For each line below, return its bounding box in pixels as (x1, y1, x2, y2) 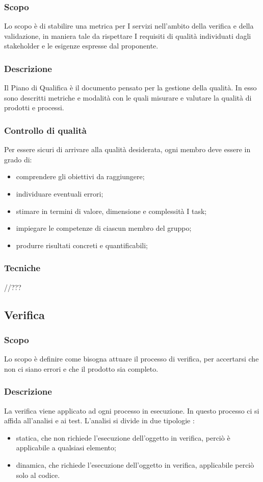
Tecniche (4, 261, 41, 274)
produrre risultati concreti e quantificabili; (16, 239, 148, 250)
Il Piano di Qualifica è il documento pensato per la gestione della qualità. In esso (4, 82, 257, 93)
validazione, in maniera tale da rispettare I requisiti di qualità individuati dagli (4, 30, 251, 41)
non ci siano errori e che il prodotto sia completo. (4, 363, 159, 374)
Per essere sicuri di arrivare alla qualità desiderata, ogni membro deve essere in (4, 144, 251, 155)
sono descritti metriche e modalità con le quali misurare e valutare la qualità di (4, 92, 252, 103)
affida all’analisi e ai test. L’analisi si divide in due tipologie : (4, 415, 195, 426)
